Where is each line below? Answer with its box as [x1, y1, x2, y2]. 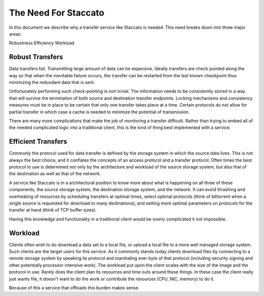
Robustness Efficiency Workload [9, 40, 75, 46]
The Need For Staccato [9, 7, 105, 18]
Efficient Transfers [9, 137, 67, 146]
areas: [9, 31, 22, 37]
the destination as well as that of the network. [9, 171, 101, 177]
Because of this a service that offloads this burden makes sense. [9, 285, 140, 291]
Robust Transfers [9, 53, 63, 61]
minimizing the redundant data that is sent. [9, 80, 95, 85]
